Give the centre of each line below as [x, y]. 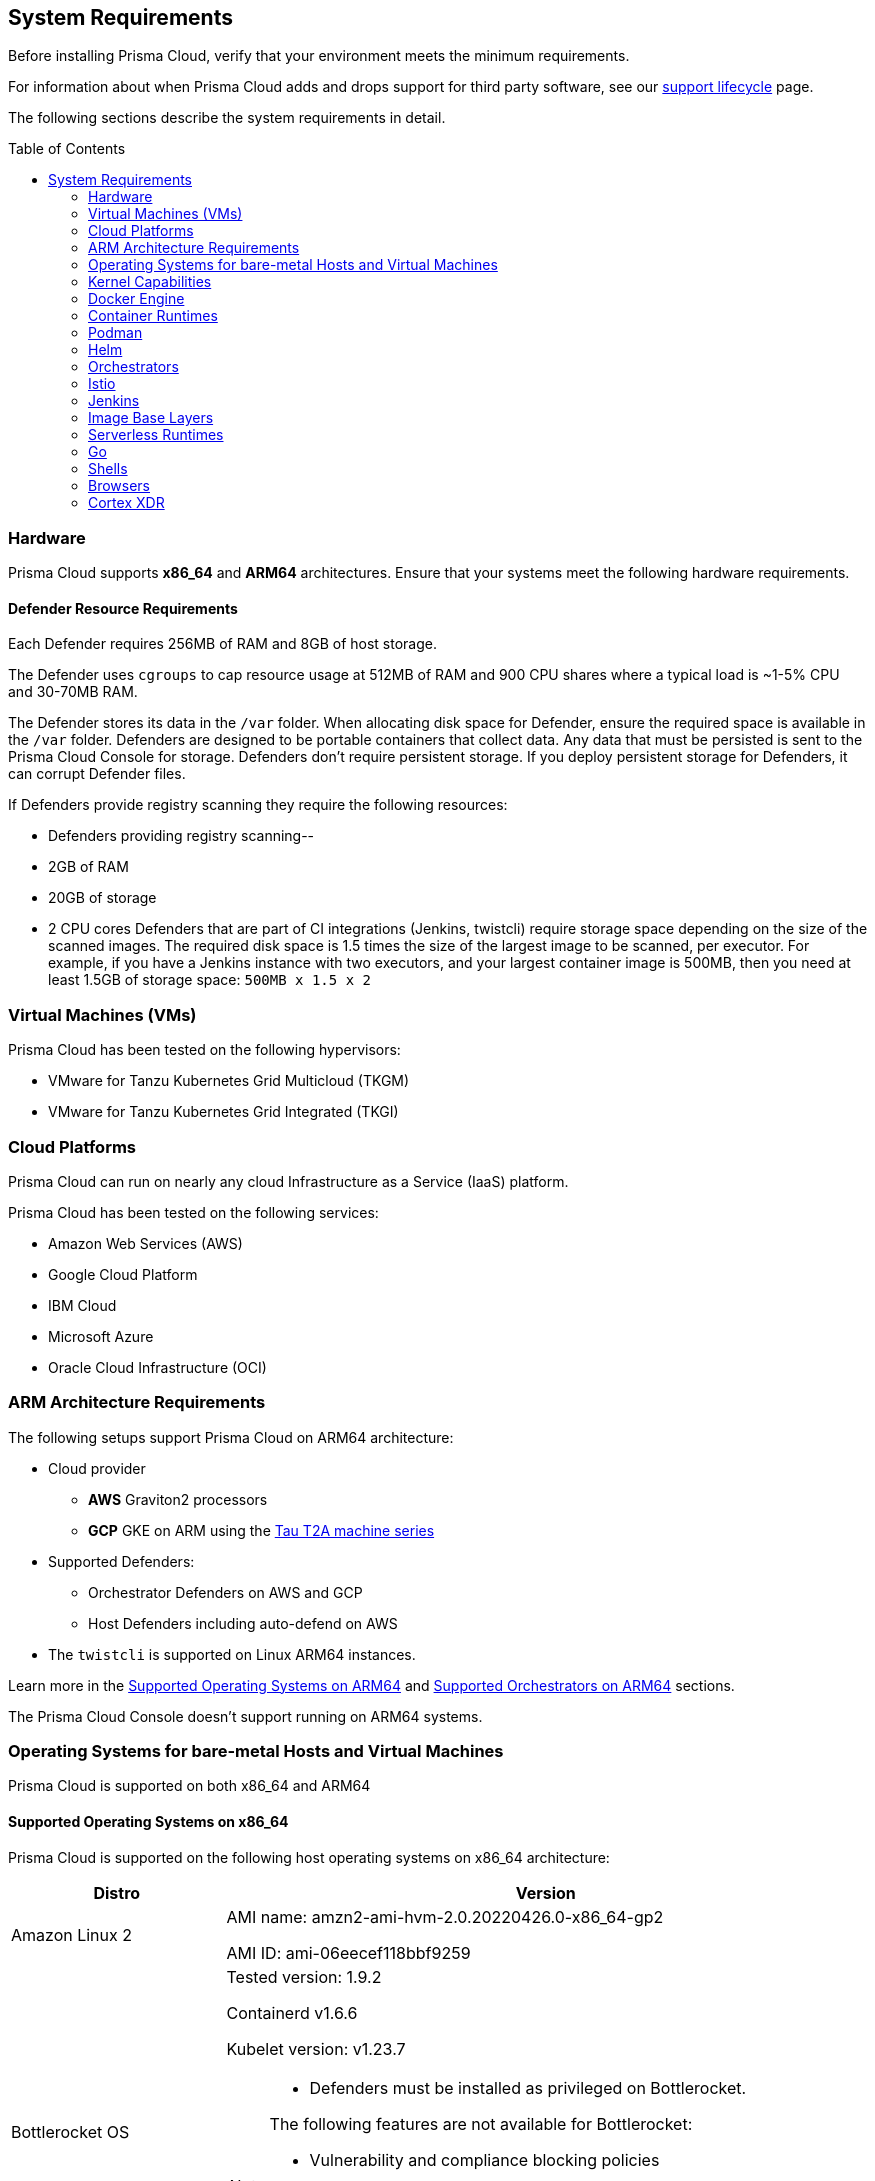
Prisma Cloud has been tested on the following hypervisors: [204, 1050]
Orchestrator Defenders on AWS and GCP [225, 1592]
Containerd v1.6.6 [292, 2012]
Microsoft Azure [101, 1336]
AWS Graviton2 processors [178, 1499]
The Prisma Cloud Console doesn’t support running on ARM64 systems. [245, 1716]
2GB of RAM [88, 867]
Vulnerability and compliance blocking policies [484, 2159]
